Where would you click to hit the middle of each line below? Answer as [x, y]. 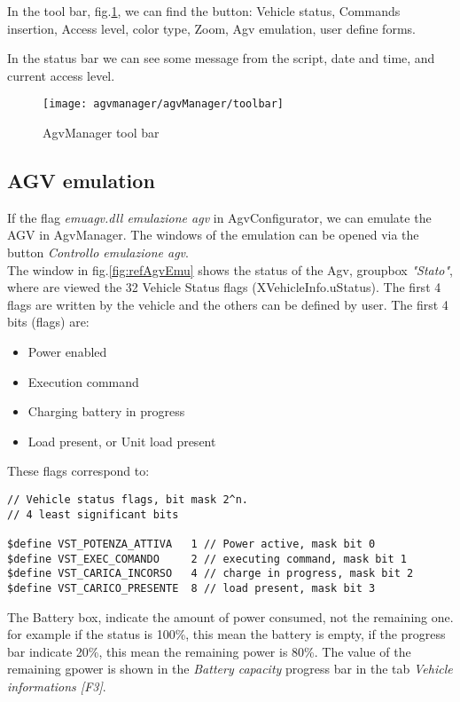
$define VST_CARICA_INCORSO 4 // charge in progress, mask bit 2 [211, 574]
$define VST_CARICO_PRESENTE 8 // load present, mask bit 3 [191, 588]
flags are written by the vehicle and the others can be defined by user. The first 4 [228, 304]
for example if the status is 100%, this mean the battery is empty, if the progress [226, 634]
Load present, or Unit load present [122, 441]
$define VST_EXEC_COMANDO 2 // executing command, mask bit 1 [207, 559]
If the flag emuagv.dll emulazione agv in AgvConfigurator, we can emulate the [219, 217]
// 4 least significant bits [93, 514]
